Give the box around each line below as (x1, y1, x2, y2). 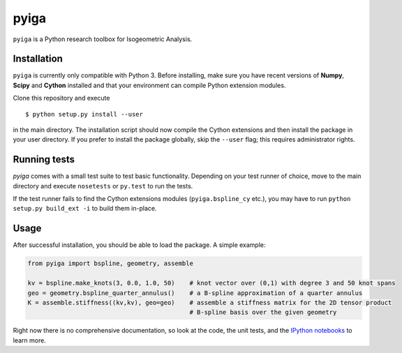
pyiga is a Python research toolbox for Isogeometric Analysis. (13, 35, 193, 43)
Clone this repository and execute (13, 94, 110, 103)
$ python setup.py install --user (25, 110, 143, 118)
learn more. (13, 336, 47, 345)
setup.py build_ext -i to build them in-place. (13, 204, 157, 213)
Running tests (13, 153, 75, 165)
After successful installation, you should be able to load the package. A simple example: (13, 241, 266, 249)
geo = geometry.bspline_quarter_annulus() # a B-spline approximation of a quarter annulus (27, 289, 363, 296)
